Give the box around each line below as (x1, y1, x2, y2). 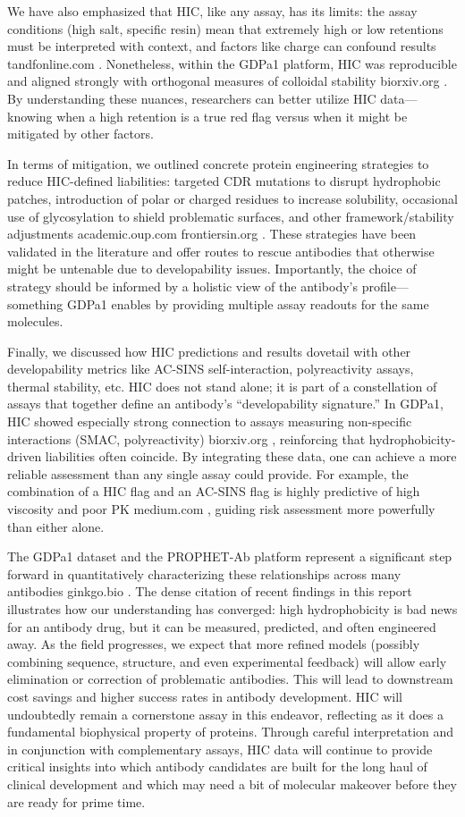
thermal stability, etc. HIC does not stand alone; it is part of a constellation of (7, 376, 437, 395)
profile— (361, 276, 409, 295)
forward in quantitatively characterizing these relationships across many (7, 564, 402, 583)
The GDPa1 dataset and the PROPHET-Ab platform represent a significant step (7, 547, 452, 566)
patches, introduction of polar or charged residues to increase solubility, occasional (7, 189, 458, 207)
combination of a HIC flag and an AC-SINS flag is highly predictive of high (7, 482, 420, 501)
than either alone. (7, 517, 105, 535)
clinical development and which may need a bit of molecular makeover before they (7, 774, 457, 793)
